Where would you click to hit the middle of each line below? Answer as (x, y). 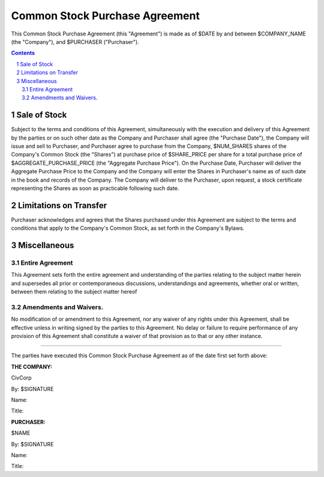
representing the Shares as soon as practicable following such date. (95, 188)
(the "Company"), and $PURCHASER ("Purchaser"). (75, 42)
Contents (23, 53)
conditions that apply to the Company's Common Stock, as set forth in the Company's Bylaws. (128, 228)
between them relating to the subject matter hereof (74, 292)
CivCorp (22, 378)
